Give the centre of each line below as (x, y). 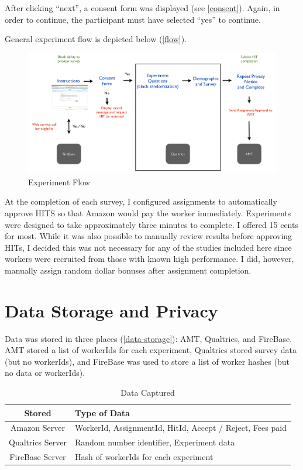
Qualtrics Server (38, 442)
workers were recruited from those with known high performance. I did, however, (149, 259)
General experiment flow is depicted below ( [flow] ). (96, 39)
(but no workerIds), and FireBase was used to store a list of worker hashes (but (147, 361)
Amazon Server (37, 428)
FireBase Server (38, 457)
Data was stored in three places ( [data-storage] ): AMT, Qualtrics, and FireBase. (149, 338)
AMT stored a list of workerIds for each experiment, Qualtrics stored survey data (151, 350)
